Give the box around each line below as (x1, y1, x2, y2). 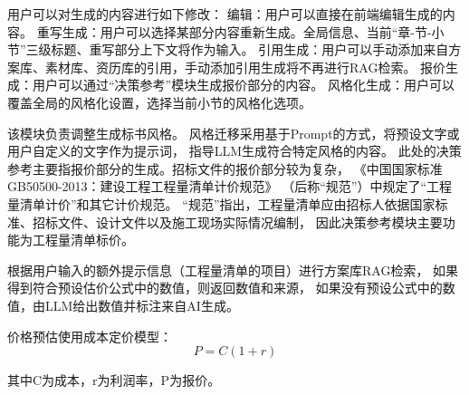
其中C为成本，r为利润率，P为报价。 (7, 371, 221, 390)
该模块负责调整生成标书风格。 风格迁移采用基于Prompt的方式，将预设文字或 (7, 123, 460, 142)
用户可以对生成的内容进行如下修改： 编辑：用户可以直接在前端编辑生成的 (7, 5, 443, 23)
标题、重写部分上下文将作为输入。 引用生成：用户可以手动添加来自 (51, 40, 449, 59)
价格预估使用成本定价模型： (7, 326, 172, 345)
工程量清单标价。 (32, 230, 134, 249)
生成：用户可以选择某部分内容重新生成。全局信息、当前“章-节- (62, 22, 432, 41)
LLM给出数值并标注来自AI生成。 (44, 295, 239, 314)
